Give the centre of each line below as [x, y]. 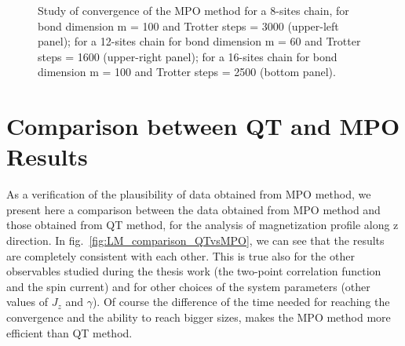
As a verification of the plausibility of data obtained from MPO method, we [189, 194]
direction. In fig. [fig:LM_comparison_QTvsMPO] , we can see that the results [195, 240]
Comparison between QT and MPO [203, 126]
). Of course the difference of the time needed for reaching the [241, 302]
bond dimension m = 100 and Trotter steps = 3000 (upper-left [188, 25]
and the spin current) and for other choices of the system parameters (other [188, 286]
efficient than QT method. [69, 332]
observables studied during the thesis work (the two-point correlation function [194, 271]
